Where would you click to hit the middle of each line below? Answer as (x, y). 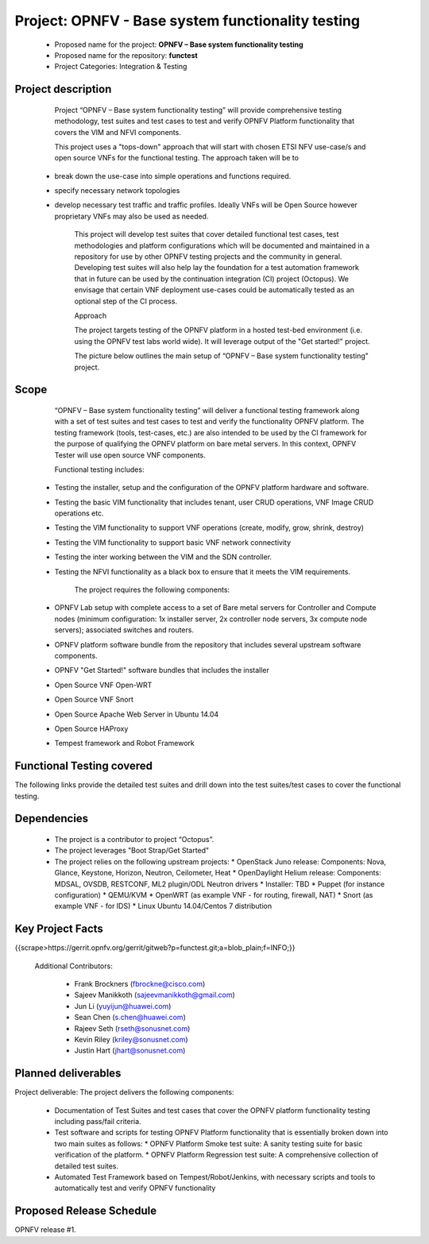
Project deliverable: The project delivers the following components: (124, 1092)
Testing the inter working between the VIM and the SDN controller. (163, 557)
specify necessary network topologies (117, 191)
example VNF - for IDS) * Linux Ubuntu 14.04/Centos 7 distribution (163, 906)
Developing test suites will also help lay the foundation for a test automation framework (216, 268)
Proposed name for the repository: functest (126, 55)
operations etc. (79, 513)
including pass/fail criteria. (98, 1122)
